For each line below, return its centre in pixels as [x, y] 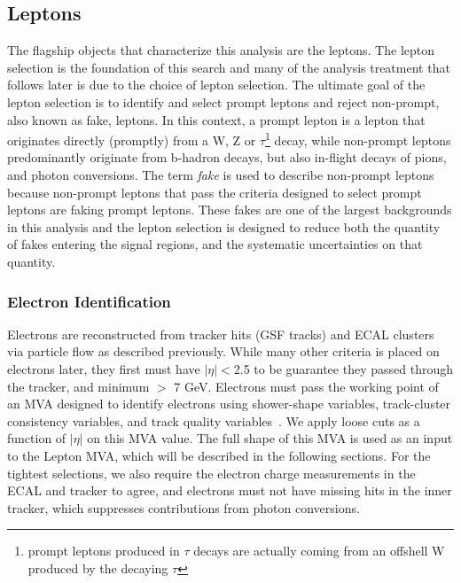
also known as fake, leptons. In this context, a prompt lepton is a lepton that [216, 119]
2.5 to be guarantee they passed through [343, 368]
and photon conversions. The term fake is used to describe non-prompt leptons [221, 175]
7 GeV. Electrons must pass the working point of [306, 386]
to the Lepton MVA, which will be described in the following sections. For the [219, 455]
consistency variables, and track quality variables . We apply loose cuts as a [214, 420]
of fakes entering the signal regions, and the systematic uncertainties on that [215, 244]
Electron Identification [89, 301]
